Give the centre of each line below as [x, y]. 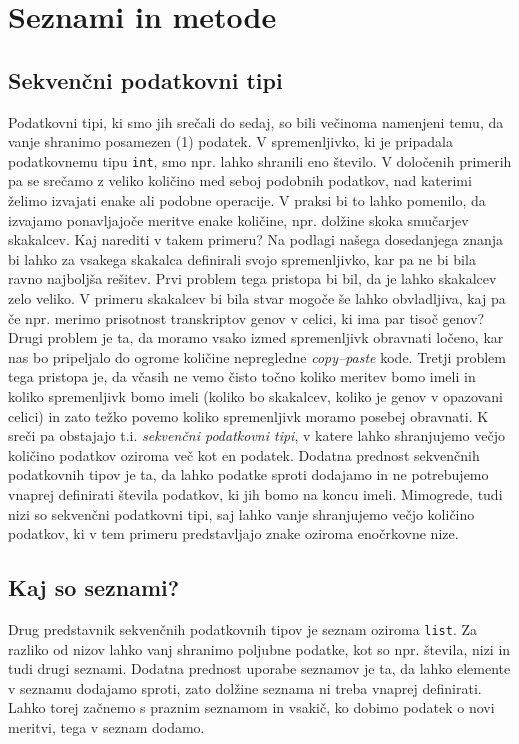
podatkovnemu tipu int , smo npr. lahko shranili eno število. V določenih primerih [260, 160]
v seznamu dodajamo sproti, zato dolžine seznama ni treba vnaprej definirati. [245, 687]
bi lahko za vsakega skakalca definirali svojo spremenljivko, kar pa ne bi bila [242, 258]
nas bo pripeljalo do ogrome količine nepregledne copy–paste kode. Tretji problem [257, 356]
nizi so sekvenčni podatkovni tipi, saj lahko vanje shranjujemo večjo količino [241, 513]
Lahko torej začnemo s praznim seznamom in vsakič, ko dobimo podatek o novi [251, 707]
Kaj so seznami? [94, 587]
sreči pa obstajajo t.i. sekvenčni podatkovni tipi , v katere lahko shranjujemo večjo [256, 435]
